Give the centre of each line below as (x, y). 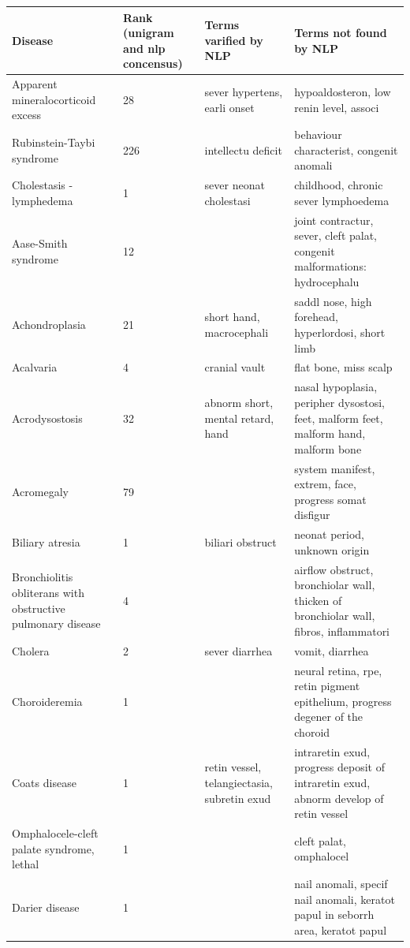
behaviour (318, 134)
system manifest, (335, 468)
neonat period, (330, 534)
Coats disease (44, 783)
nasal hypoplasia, (336, 387)
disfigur (312, 515)
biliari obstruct (240, 541)
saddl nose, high (333, 301)
